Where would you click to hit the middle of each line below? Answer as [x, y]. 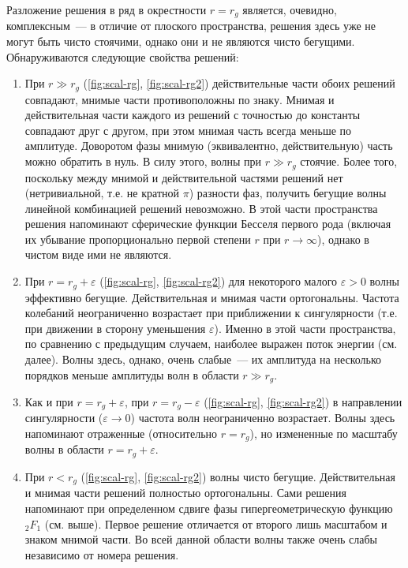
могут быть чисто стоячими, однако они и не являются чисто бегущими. [181, 41]
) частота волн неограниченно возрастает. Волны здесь [263, 418]
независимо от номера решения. [102, 554]
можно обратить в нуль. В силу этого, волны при [143, 161]
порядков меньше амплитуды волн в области [132, 374]
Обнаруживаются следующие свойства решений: [123, 56]
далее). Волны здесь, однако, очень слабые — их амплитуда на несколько [203, 359]
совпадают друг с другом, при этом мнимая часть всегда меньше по [188, 130]
